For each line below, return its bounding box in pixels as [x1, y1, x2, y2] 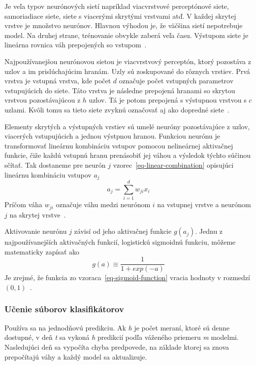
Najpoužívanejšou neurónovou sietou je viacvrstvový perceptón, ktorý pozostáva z [4, 56, 251, 66]
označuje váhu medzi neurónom [56, 199, 151, 210]
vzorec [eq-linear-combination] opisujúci [113, 159, 234, 170]
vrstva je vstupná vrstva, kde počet [4, 75, 111, 86]
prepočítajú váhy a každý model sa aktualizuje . [4, 351, 147, 362]
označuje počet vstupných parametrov [119, 75, 234, 86]
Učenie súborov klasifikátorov [4, 303, 124, 315]
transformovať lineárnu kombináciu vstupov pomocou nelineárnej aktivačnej [4, 140, 233, 150]
